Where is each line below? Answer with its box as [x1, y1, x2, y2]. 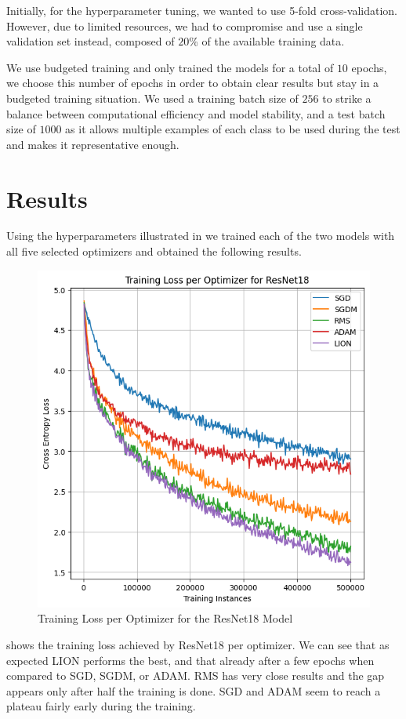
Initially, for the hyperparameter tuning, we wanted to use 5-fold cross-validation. [6, 2, 398, 18]
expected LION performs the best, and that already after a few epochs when [6, 652, 375, 668]
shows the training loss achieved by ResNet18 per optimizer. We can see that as [6, 637, 390, 653]
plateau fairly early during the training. [6, 698, 196, 714]
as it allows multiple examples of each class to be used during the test [65, 121, 401, 137]
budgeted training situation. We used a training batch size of [6, 89, 299, 106]
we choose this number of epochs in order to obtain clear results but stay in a [6, 74, 379, 91]
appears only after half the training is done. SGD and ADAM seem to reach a [6, 682, 381, 699]
